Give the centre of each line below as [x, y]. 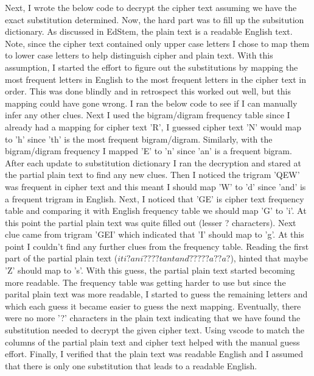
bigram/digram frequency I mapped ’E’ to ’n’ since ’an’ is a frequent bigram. [148, 151]
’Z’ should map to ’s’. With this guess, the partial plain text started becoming [150, 270]
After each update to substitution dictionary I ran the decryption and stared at [153, 162]
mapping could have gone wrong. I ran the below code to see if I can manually [151, 103]
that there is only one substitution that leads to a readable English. [131, 365]
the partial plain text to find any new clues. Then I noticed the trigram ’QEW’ [152, 175]
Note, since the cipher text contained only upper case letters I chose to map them [157, 43]
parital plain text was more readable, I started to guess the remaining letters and [156, 294]
